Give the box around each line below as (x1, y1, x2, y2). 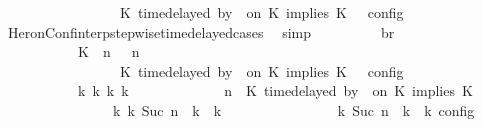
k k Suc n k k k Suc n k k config (112, 99, 475, 120)
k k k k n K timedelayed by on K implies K (77, 80, 473, 101)
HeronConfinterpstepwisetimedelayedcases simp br (7, 21, 395, 42)
